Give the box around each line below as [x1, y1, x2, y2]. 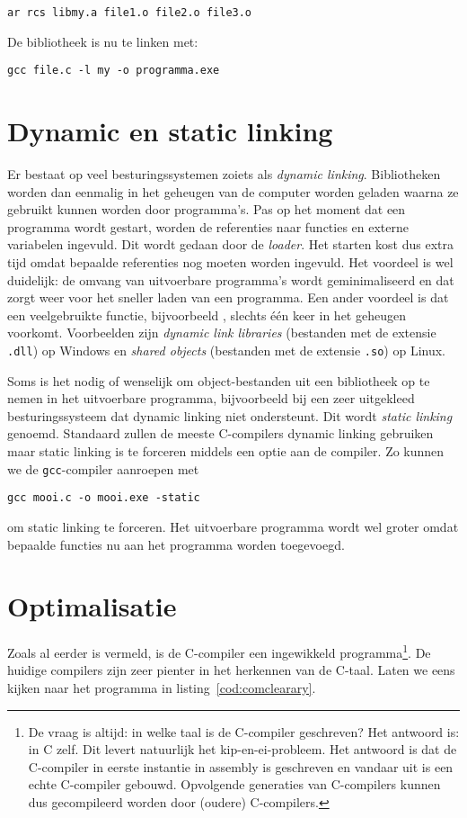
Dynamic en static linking [7, 112, 333, 149]
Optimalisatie [7, 588, 177, 625]
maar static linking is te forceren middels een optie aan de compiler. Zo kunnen [7, 442, 445, 460]
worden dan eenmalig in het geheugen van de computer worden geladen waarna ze [7, 182, 459, 201]
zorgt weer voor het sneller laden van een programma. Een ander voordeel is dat [7, 288, 449, 307]
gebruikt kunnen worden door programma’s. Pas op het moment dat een [7, 200, 406, 219]
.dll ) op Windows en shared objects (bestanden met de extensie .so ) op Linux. [7, 340, 445, 359]
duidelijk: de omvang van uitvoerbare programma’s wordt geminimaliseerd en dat [7, 270, 454, 289]
